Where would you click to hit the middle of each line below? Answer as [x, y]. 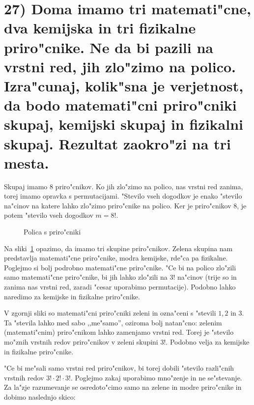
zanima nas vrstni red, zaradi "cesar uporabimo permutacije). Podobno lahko [120, 286]
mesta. [27, 162]
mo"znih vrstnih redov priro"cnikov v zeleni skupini [81, 341]
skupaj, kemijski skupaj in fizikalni [124, 124]
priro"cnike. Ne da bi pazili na [109, 47]
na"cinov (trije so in [207, 277]
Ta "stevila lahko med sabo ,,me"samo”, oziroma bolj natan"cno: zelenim [113, 322]
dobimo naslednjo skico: [40, 396]
